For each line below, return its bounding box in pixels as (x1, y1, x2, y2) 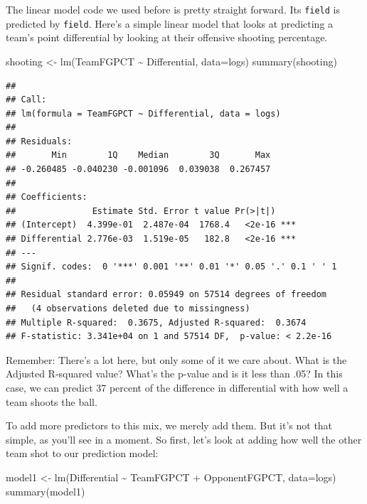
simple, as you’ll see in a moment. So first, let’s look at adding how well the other (6, 431, 362, 446)
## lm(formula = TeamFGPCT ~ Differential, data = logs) (6, 108, 281, 119)
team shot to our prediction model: (6, 446, 159, 461)
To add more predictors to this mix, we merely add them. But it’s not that (6, 418, 333, 433)
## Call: (6, 95, 47, 105)
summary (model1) (6, 483, 85, 498)
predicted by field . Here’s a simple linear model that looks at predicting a (6, 16, 334, 31)
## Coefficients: (6, 192, 87, 203)
